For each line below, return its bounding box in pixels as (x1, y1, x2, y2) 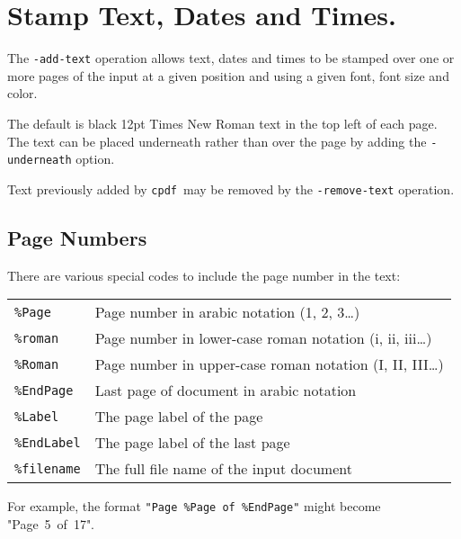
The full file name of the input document (94, 458, 352, 480)
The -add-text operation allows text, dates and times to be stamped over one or (7, 49, 455, 67)
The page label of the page (94, 406, 263, 427)
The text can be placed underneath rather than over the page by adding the (7, 131, 427, 150)
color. (7, 84, 38, 103)
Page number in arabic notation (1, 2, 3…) (94, 301, 360, 323)
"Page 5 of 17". (7, 514, 95, 533)
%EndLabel (14, 435, 81, 450)
